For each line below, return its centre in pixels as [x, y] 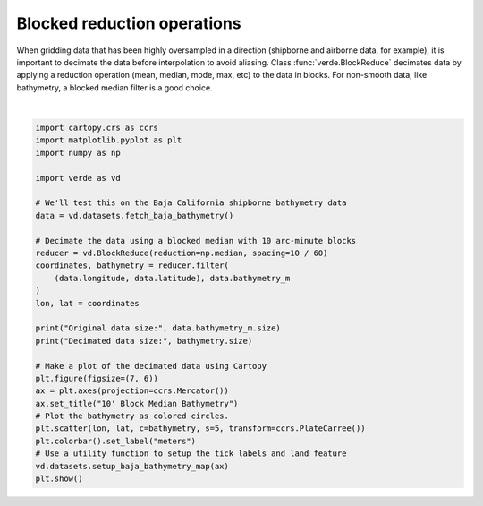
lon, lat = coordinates [88, 303]
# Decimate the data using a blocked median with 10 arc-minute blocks [196, 240]
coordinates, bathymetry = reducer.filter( [132, 266]
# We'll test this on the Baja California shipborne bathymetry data [191, 203]
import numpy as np [78, 153]
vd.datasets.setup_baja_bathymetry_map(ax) [132, 466]
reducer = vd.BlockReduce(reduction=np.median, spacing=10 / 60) [182, 253]
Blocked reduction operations [129, 23]
